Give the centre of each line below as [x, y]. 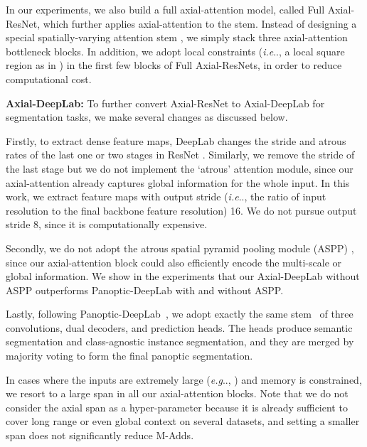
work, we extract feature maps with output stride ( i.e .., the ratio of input [166, 196]
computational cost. [49, 79]
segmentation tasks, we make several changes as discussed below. [147, 117]
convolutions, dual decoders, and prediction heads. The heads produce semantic [179, 327]
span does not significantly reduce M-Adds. [100, 435]
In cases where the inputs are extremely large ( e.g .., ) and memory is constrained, [184, 379]
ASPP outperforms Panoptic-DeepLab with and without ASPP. [145, 290]
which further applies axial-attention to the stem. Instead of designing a [200, 23]
